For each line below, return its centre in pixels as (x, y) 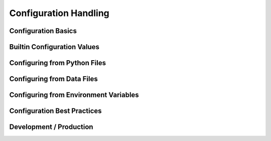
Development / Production (51, 127)
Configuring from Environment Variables (74, 95)
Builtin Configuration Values (54, 47)
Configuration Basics (43, 31)
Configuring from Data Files (53, 79)
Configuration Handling (59, 13)
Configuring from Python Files (58, 63)
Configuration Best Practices (56, 111)
